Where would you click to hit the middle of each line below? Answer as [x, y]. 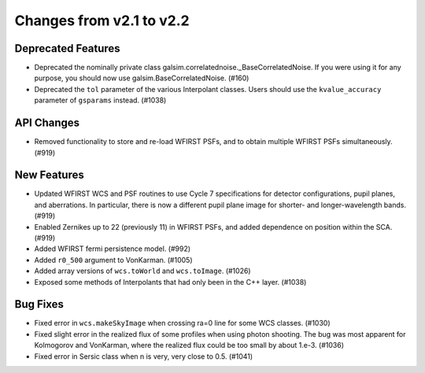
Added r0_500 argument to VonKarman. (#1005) [113, 260]
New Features [49, 175]
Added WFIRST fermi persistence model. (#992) [113, 249]
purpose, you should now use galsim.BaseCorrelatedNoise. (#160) [142, 78]
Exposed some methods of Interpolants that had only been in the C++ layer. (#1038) [170, 282]
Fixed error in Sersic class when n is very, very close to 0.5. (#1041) [144, 356]
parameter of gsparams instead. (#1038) [100, 100]
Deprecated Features [68, 48]
